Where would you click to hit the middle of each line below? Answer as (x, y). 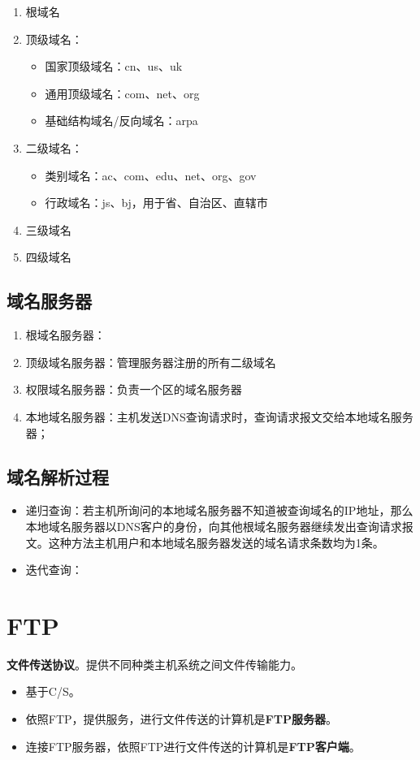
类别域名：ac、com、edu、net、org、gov (151, 175)
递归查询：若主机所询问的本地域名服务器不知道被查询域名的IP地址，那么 (219, 510)
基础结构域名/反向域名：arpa (121, 121)
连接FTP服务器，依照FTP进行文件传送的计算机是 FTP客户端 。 (193, 746)
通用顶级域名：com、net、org (122, 93)
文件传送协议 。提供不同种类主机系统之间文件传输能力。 (154, 664)
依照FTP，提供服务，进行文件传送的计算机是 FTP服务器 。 (181, 719)
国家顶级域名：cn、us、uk (114, 66)
